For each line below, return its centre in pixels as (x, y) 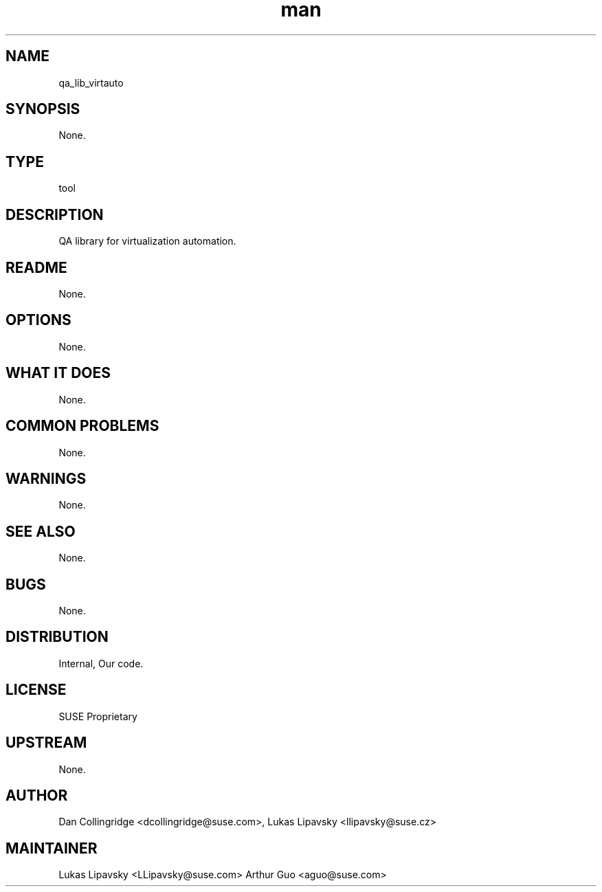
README (36, 267)
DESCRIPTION (55, 214)
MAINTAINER (52, 848)
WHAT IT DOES (58, 373)
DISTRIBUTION (57, 637)
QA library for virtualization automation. (147, 241)
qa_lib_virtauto (91, 82)
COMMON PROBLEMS (82, 426)
